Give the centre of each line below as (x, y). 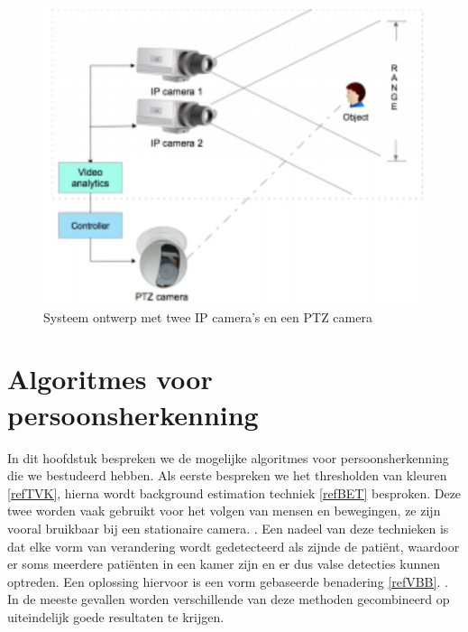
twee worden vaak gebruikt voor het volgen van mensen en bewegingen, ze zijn (224, 511)
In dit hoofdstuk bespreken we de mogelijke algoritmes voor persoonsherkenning (228, 457)
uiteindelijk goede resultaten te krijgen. (116, 616)
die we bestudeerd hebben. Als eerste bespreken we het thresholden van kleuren (227, 475)
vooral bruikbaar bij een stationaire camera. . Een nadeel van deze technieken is (228, 528)
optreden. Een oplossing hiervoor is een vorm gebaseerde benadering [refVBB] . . (228, 581)
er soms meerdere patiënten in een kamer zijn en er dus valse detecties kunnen (224, 564)
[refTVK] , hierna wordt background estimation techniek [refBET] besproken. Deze (234, 493)
